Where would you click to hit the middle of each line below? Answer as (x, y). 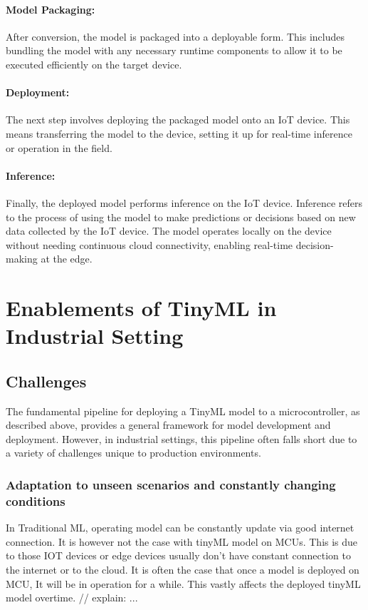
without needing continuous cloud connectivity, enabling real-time (149, 244)
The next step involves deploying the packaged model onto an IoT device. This (178, 120)
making (22, 259)
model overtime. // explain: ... (72, 598)
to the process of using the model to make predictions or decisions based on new (181, 217)
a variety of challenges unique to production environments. (133, 453)
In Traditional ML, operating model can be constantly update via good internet (180, 528)
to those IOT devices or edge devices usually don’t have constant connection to (178, 555)
